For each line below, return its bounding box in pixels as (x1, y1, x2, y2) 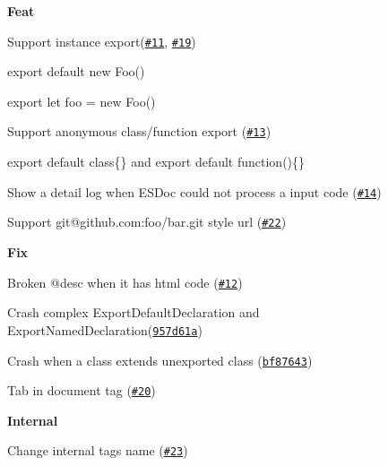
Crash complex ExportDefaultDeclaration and (7, 303, 260, 322)
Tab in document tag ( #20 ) (7, 381, 156, 400)
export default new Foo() (7, 62, 145, 81)
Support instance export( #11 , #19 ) (7, 31, 196, 50)
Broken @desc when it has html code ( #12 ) (7, 272, 243, 291)
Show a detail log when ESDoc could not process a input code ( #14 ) (7, 182, 382, 201)
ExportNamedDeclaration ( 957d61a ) (7, 320, 203, 339)
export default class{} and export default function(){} (7, 152, 306, 171)
